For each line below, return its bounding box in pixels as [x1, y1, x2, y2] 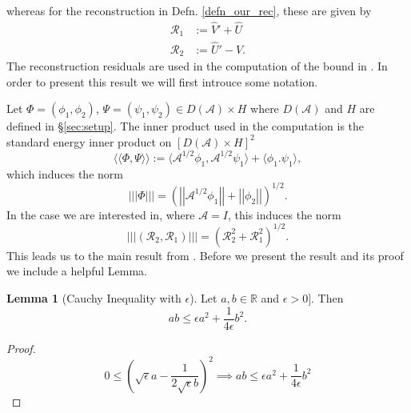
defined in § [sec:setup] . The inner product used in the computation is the [6, 118, 365, 134]
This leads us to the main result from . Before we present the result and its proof [6, 247, 404, 263]
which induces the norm [6, 165, 123, 182]
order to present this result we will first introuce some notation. [6, 73, 318, 90]
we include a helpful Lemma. [6, 263, 147, 279]
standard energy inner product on [6, 133, 172, 150]
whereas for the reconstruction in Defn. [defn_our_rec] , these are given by [6, 2, 372, 18]
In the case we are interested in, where [6, 206, 195, 223]
